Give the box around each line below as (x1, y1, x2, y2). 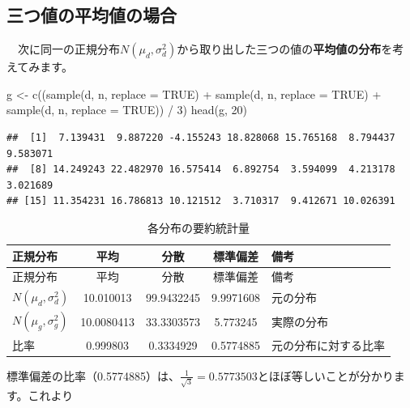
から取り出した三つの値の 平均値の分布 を (177, 40, 393, 57)
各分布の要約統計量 (147, 219, 250, 236)
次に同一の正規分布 (17, 40, 120, 57)
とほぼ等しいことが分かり (257, 367, 394, 384)
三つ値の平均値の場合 (6, 2, 177, 28)
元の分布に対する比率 (271, 336, 385, 353)
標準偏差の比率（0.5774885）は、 (6, 367, 180, 384)
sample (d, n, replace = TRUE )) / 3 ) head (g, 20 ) (6, 101, 247, 118)
